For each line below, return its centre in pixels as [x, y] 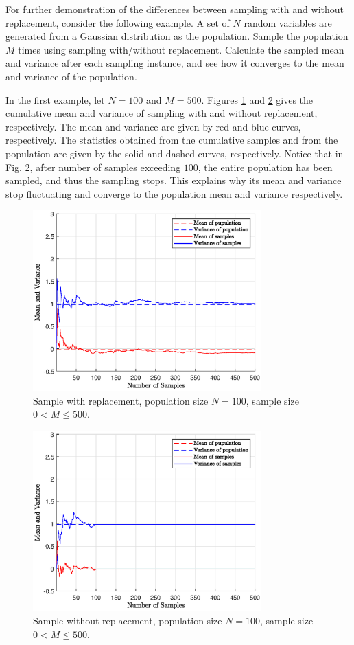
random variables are [288, 22]
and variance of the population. [71, 76]
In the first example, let [55, 99]
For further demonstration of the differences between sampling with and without [175, 9]
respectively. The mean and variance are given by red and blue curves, [153, 126]
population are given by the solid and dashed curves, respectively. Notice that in [175, 153]
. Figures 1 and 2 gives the [257, 99]
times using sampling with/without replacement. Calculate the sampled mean [181, 49]
